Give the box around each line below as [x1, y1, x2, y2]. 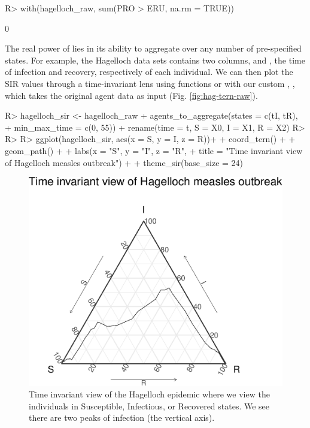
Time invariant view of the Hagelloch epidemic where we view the [29, 388, 270, 400]
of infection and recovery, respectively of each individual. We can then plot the [5, 65, 293, 78]
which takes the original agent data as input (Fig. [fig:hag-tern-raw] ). [5, 89, 258, 101]
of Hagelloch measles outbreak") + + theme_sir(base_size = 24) [5, 156, 244, 168]
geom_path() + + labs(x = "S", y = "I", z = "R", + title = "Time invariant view [5, 144, 303, 156]
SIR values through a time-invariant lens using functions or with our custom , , [5, 77, 295, 89]
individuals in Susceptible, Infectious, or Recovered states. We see [29, 399, 270, 412]
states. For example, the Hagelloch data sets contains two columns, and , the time [5, 53, 305, 66]
